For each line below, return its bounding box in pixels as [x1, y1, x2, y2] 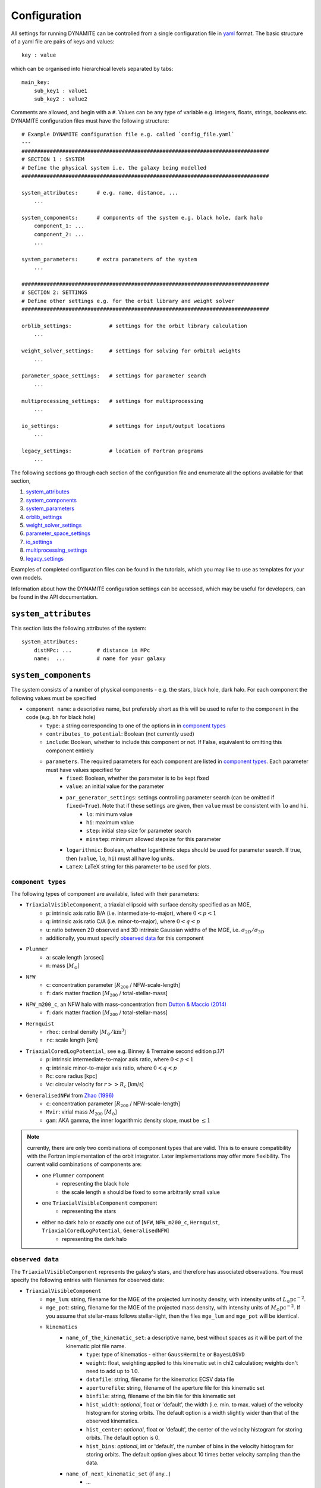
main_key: [21, 79, 50, 86]
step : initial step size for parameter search [86, 827, 191, 834]
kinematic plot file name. [66, 1342, 127, 1349]
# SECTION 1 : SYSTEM [21, 156, 84, 163]
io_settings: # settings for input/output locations [21, 423, 225, 429]
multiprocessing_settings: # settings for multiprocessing [21, 398, 203, 404]
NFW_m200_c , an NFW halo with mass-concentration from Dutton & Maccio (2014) [26, 1001, 227, 1008]
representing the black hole [62, 1180, 130, 1187]
